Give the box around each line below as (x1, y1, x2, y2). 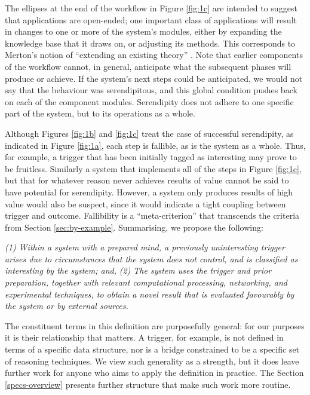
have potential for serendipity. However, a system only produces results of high (5, 185, 293, 198)
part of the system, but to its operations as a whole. (5, 107, 195, 120)
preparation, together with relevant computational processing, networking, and (5, 276, 288, 289)
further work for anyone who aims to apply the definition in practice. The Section (5, 366, 304, 379)
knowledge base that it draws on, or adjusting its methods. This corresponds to (5, 36, 296, 49)
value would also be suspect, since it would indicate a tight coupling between (5, 197, 286, 210)
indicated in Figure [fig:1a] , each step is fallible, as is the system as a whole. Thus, (5, 139, 306, 151)
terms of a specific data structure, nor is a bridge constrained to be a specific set (5, 343, 300, 356)
